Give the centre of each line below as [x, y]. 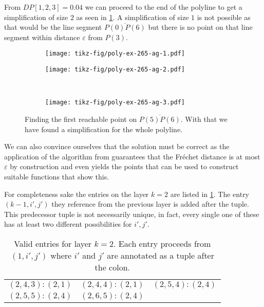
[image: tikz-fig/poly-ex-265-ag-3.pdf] [115, 103]
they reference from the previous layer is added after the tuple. [150, 204]
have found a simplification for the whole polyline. [103, 129]
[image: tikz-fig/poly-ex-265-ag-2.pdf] [115, 70]
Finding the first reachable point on [81, 119]
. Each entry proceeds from [162, 243]
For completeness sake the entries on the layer [77, 194]
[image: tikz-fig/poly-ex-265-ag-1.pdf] [115, 54]
